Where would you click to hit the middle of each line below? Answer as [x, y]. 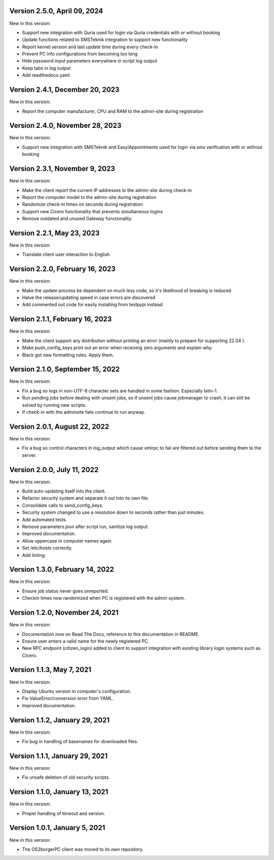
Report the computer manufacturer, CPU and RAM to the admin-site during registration [113, 111]
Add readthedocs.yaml [46, 75]
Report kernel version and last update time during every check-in [90, 47]
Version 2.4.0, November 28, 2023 [65, 126]
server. [29, 455]
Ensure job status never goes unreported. [65, 591]
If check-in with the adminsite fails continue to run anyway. [84, 412]
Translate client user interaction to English [66, 254]
